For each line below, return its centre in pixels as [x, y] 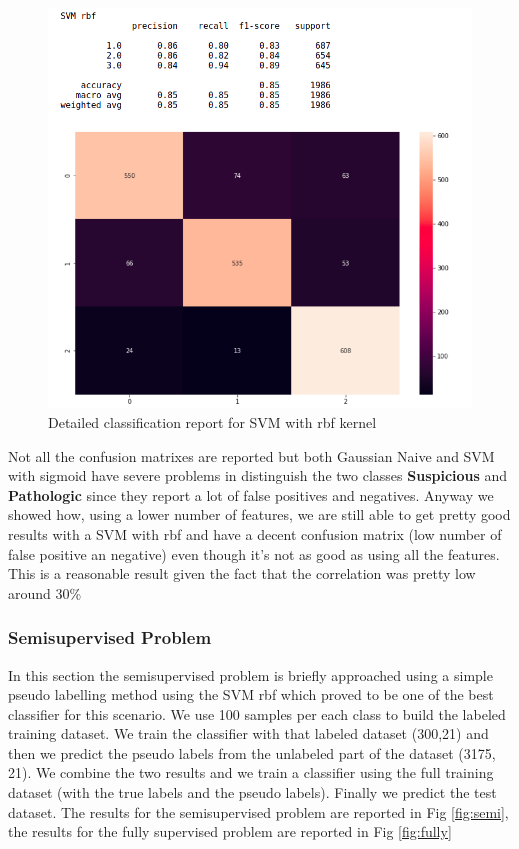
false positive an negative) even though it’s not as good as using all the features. [254, 553]
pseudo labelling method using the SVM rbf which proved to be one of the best [251, 694]
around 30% [45, 592]
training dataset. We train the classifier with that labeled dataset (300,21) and [248, 733]
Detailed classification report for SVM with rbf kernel [212, 421]
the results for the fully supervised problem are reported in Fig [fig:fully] [230, 831]
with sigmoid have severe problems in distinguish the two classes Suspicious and [258, 475]
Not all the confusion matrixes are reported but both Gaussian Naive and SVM [251, 455]
